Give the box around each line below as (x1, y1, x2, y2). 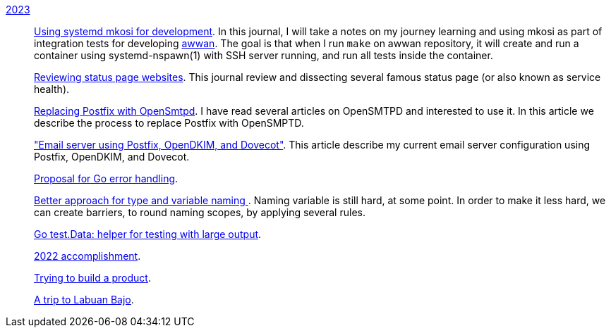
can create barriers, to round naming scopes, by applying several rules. (34, 206, 365, 218)
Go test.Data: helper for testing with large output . (34, 228, 262, 240)
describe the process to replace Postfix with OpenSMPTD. (34, 117, 304, 129)
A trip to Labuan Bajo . (34, 294, 134, 306)
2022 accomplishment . (34, 250, 141, 262)
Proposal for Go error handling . (34, 172, 179, 184)
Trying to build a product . (34, 272, 151, 284)
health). (34, 83, 70, 95)
